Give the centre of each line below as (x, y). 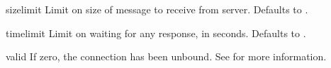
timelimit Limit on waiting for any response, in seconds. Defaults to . (156, 33)
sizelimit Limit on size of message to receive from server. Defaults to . (157, 9)
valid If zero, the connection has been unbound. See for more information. (166, 56)
